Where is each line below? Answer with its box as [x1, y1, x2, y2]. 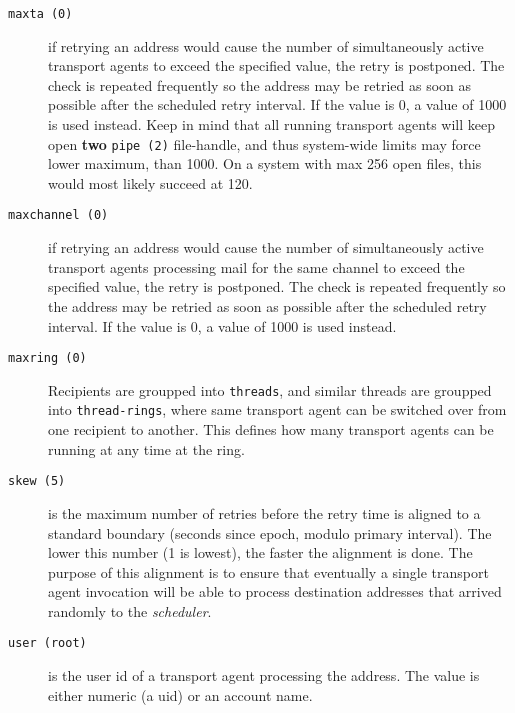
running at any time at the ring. [48, 438, 245, 459]
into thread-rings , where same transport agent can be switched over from [48, 399, 507, 420]
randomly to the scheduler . [48, 600, 212, 621]
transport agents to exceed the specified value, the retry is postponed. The [48, 55, 505, 76]
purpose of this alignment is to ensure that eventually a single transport [48, 561, 489, 582]
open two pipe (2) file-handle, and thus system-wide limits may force [48, 133, 481, 154]
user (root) [8, 636, 87, 651]
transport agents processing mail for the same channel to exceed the [48, 256, 465, 277]
